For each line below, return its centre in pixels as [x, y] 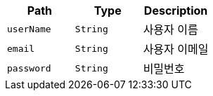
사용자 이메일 [176, 49]
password [29, 68]
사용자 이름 [170, 29]
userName [29, 29]
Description [176, 11]
